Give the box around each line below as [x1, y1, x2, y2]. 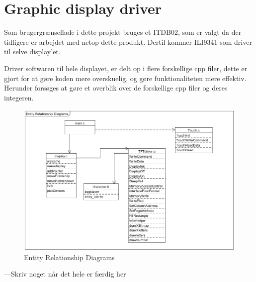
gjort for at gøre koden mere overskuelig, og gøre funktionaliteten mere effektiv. [4, 73, 247, 83]
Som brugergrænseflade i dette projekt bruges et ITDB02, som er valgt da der [4, 27, 242, 37]
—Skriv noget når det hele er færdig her [4, 269, 126, 279]
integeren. [4, 92, 34, 102]
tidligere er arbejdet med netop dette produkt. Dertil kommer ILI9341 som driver [4, 36, 252, 47]
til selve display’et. [4, 46, 61, 57]
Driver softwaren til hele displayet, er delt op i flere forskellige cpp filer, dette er [4, 63, 248, 73]
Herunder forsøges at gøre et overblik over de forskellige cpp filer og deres [4, 83, 228, 93]
